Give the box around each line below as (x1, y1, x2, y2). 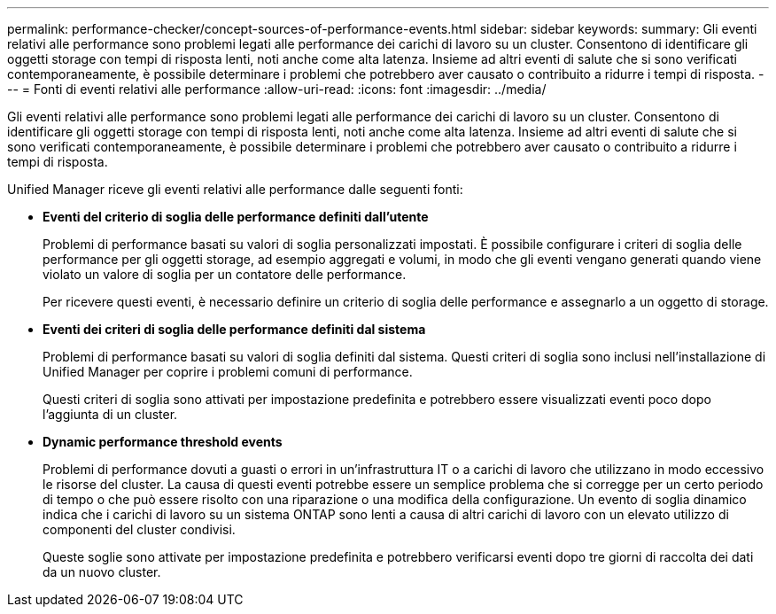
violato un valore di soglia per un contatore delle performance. (43, 267, 407, 282)
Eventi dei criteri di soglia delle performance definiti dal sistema (43, 322, 426, 337)
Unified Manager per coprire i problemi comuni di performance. (43, 364, 413, 379)
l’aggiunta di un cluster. (43, 407, 178, 422)
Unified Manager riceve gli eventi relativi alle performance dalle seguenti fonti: (7, 182, 463, 197)
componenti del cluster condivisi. (43, 522, 236, 537)
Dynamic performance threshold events (43, 434, 283, 449)
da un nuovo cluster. (43, 564, 161, 579)
